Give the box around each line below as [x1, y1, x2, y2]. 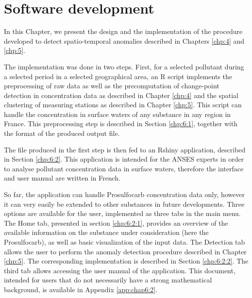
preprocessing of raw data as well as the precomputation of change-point [4, 81, 219, 91]
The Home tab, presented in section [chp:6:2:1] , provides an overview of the [4, 217, 228, 228]
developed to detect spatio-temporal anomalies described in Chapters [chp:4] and [4, 35, 245, 46]
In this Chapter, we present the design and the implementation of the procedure [4, 26, 243, 36]
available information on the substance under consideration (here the [4, 227, 209, 237]
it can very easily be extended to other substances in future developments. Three [4, 199, 245, 209]
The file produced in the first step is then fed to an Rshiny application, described [4, 144, 246, 154]
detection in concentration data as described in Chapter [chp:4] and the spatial [4, 90, 238, 100]
